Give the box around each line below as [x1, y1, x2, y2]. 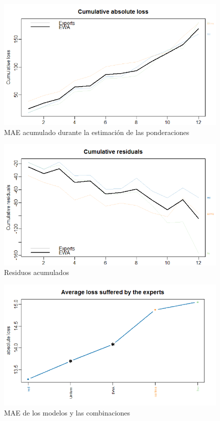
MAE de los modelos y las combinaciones [4, 407, 130, 417]
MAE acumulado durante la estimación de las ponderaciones [4, 126, 189, 137]
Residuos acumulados [4, 267, 69, 277]
